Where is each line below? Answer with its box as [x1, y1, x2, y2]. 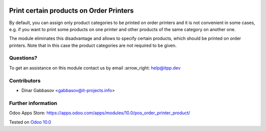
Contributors [9, 77, 41, 84]
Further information [9, 99, 58, 106]
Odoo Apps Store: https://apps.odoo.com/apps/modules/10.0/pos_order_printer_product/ [9, 110, 191, 116]
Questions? [9, 55, 37, 62]
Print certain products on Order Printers [9, 6, 134, 15]
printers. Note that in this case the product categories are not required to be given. [9, 42, 177, 48]
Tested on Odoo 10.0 [9, 119, 51, 125]
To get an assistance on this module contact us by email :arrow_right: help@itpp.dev [9, 65, 181, 71]
